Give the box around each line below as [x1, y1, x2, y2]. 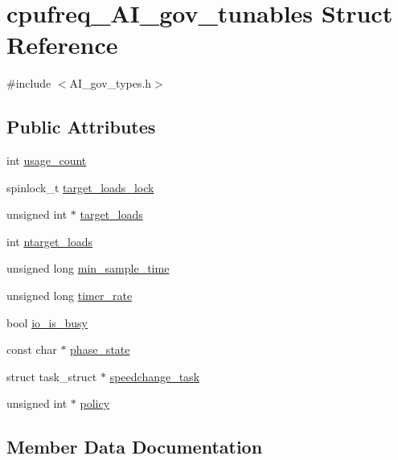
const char [6, 341, 57, 358]
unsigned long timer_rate [6, 287, 133, 304]
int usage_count [6, 152, 87, 169]
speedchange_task [109, 368, 200, 384]
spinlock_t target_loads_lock [6, 179, 154, 195]
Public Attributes [6, 114, 156, 139]
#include [6, 75, 51, 92]
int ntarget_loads [6, 232, 93, 249]
